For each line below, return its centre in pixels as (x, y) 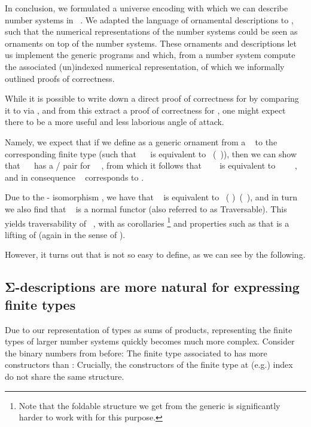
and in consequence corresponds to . (74, 177)
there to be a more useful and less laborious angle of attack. (115, 122)
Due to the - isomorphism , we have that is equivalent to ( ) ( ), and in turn (151, 197)
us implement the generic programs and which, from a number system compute (150, 55)
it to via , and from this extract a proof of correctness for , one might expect (145, 110)
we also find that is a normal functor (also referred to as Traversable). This (146, 208)
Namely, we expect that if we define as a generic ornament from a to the (141, 141)
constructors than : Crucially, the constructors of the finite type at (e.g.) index (149, 365)
